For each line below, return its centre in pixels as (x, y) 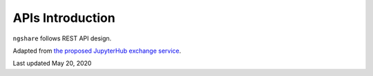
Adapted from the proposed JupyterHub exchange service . (97, 51)
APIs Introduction (64, 18)
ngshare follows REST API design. (62, 38)
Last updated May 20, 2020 (52, 63)
